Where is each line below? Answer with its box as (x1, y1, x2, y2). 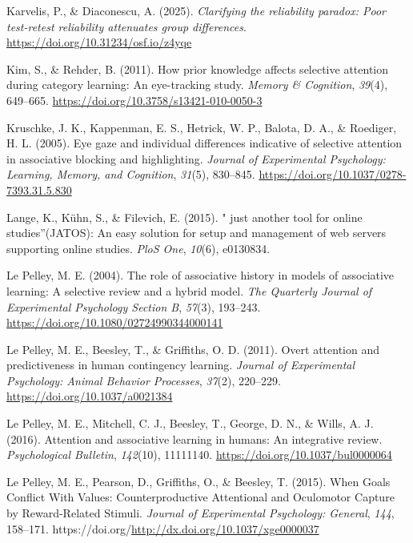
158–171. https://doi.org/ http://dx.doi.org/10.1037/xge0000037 (6, 520, 319, 537)
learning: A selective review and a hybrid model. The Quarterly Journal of (6, 282, 372, 299)
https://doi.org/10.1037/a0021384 (6, 388, 173, 404)
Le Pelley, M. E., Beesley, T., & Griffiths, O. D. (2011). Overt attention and (6, 340, 380, 357)
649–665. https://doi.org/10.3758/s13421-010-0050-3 (6, 91, 263, 108)
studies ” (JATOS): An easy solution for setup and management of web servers (6, 224, 387, 241)
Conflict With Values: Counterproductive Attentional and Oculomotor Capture (6, 489, 395, 505)
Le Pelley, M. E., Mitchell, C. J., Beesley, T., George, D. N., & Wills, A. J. (6, 415, 374, 432)
